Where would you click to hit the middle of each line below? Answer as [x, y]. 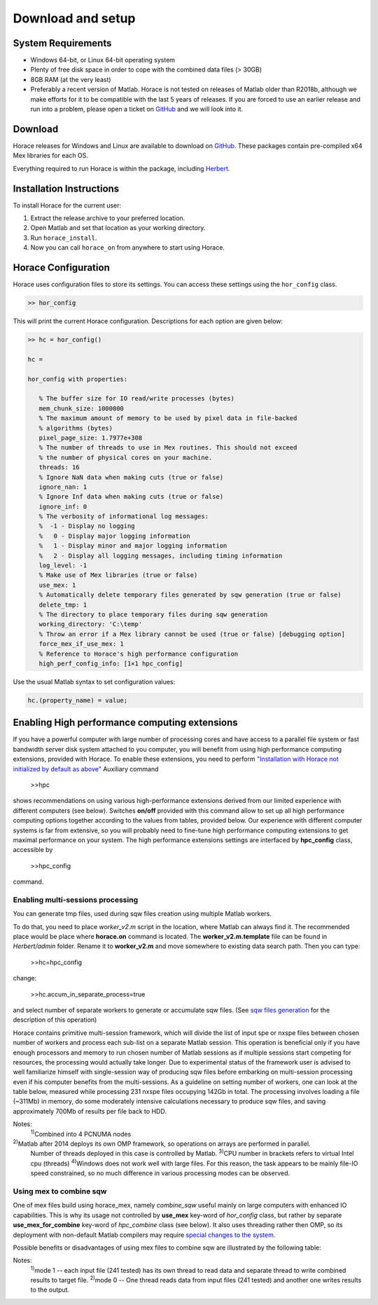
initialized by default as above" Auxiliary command [86, 769]
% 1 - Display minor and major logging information [133, 546]
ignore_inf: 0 [63, 506]
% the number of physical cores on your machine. [126, 457]
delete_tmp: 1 [63, 604]
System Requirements [62, 43]
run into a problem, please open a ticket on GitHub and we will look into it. [137, 109]
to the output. [50, 1290]
